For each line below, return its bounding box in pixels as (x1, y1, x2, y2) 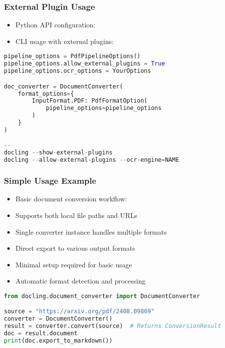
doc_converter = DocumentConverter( (4, 83, 123, 90)
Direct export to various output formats (15, 243, 135, 253)
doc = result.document (4, 330, 78, 337)
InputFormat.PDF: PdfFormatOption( (32, 97, 148, 105)
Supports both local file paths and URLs (15, 210, 137, 220)
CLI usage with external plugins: (15, 36, 114, 46)
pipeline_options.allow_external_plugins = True (4, 60, 165, 67)
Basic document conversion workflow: (15, 194, 127, 204)
